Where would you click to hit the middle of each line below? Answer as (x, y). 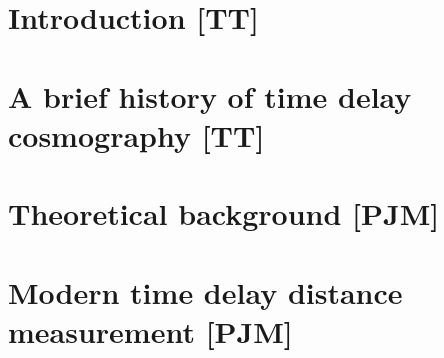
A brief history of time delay (210, 95)
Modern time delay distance (205, 291)
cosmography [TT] (136, 134)
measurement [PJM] (150, 330)
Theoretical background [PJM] (224, 213)
